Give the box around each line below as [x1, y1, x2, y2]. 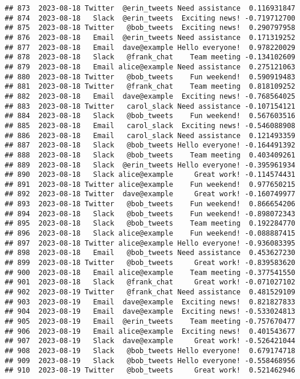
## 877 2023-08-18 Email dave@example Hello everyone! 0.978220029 [5, 43, 295, 52]
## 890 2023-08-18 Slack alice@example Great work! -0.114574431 [5, 170, 295, 179]
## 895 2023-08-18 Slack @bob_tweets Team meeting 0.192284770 [5, 219, 295, 228]
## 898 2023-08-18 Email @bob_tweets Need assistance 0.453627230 [5, 249, 295, 257]
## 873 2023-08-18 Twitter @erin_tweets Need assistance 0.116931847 [5, 4, 295, 12]
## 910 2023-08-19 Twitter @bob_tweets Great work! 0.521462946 [5, 366, 295, 375]
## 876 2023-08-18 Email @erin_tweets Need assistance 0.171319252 [5, 33, 295, 42]
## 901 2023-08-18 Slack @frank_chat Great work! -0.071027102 [5, 278, 295, 287]
